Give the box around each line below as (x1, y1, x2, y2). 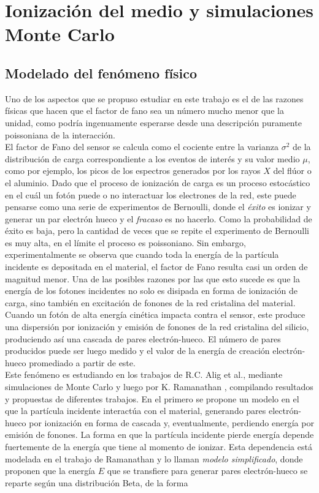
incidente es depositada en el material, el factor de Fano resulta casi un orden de (5, 260, 308, 273)
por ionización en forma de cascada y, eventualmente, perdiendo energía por (29, 416, 314, 429)
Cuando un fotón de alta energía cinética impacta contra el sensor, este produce (5, 308, 306, 321)
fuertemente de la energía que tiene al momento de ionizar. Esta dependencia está (5, 440, 312, 453)
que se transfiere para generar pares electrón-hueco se (107, 464, 308, 477)
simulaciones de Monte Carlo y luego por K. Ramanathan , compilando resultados (5, 380, 313, 393)
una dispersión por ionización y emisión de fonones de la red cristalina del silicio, (5, 320, 309, 333)
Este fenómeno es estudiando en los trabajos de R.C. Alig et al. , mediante (5, 368, 283, 381)
